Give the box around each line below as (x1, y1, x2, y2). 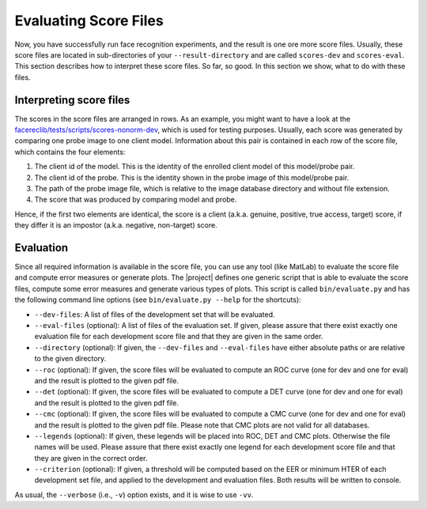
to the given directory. (34, 354, 107, 364)
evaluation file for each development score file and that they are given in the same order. (34, 332, 323, 341)
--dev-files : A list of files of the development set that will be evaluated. (34, 309, 276, 319)
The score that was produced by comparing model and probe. (34, 194, 237, 205)
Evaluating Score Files (14, 12, 164, 29)
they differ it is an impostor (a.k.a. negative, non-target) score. (14, 221, 217, 230)
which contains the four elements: (14, 147, 126, 156)
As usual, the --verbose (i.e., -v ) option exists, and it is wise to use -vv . (14, 490, 254, 500)
